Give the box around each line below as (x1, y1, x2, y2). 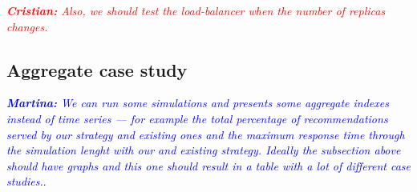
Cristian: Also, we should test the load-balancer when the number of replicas (6, 2, 386, 18)
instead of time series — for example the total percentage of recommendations (6, 110, 388, 126)
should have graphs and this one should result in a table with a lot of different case (6, 157, 411, 174)
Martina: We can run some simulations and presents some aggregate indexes (6, 94, 389, 111)
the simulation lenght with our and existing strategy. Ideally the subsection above (6, 142, 401, 158)
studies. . (6, 173, 47, 190)
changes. (6, 18, 48, 34)
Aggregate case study (6, 57, 188, 82)
